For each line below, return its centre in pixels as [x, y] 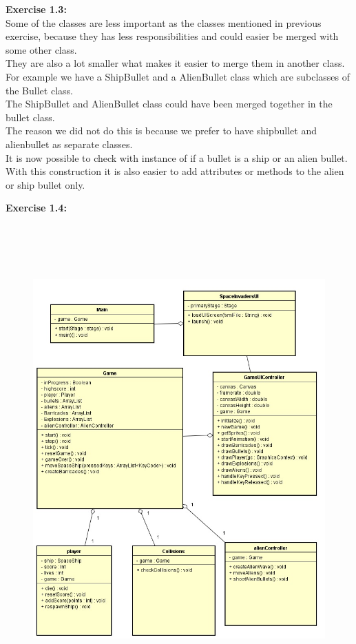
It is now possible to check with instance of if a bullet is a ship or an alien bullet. [177, 157]
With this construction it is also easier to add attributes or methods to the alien [175, 171]
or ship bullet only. [45, 184]
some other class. [41, 49]
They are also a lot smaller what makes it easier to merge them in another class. [175, 63]
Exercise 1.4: [36, 208]
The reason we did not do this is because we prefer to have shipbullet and [161, 131]
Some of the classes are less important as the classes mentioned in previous [164, 22]
